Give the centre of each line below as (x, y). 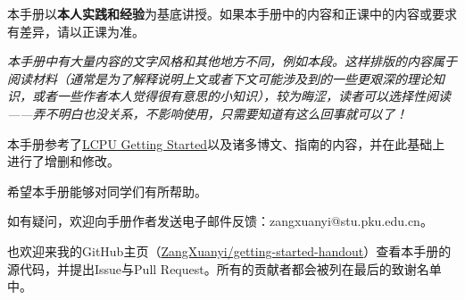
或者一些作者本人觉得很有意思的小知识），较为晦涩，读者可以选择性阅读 (241, 96)
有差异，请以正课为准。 (76, 31)
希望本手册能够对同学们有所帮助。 (107, 191)
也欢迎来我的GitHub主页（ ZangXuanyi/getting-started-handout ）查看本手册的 (229, 250)
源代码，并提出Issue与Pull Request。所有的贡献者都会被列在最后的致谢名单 (224, 268)
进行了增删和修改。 (63, 161)
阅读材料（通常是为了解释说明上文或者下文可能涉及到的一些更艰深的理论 (220, 78)
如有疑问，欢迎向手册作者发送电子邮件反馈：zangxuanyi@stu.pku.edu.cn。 (220, 221)
